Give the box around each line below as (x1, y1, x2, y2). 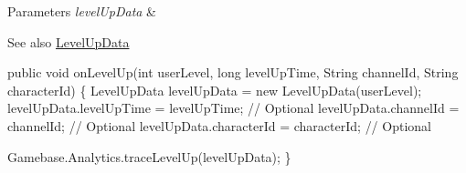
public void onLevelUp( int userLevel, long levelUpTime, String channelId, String (7, 63, 459, 82)
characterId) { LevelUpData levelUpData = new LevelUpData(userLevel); (7, 80, 422, 99)
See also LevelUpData (7, 32, 130, 51)
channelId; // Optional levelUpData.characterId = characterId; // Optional (7, 116, 431, 135)
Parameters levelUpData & (7, 2, 156, 20)
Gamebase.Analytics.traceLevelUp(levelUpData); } (7, 147, 291, 166)
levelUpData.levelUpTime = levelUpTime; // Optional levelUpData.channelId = (7, 98, 460, 117)
